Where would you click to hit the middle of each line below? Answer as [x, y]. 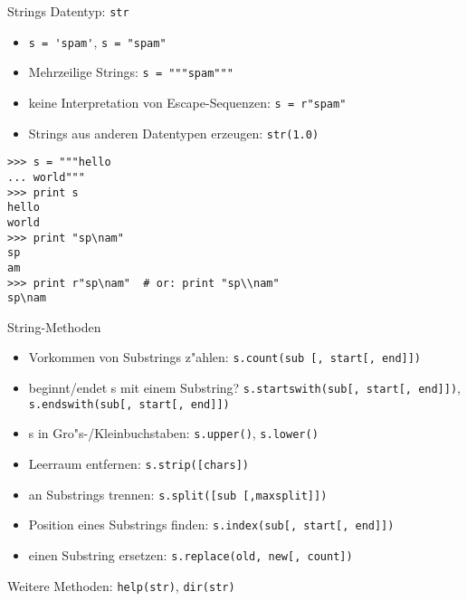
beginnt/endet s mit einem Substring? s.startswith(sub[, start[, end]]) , [244, 388]
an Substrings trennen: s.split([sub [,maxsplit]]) [178, 494]
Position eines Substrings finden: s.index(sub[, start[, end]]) [211, 525]
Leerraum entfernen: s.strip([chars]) [138, 464]
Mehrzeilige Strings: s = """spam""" [131, 72]
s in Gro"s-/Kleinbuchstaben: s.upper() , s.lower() [173, 433]
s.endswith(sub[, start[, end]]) [129, 404]
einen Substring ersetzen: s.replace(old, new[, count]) [191, 555]
